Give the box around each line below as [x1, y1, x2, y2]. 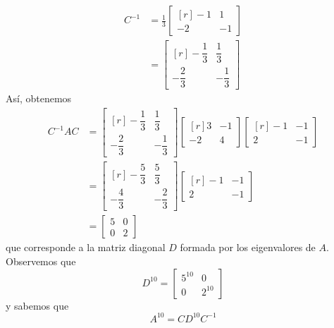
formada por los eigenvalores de [180, 240, 316, 255]
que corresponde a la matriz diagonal [6, 240, 166, 255]
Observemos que [6, 253, 76, 268]
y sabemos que [6, 298, 69, 312]
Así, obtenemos [6, 91, 72, 106]
